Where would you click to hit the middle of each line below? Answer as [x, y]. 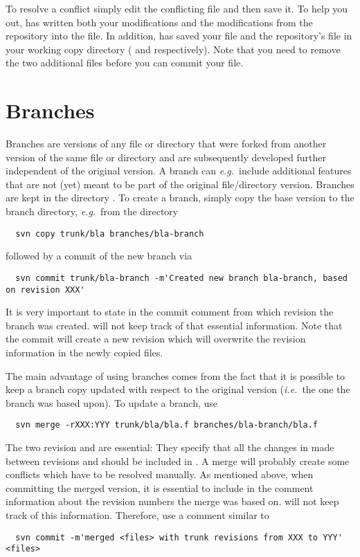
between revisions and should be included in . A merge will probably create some [178, 460]
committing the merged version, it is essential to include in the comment [160, 487]
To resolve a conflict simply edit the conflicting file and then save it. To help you [177, 8]
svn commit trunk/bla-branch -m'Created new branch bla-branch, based [181, 278]
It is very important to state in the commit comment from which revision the [170, 312]
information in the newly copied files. [84, 352]
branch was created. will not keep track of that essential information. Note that [174, 325]
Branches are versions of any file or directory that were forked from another [166, 144]
